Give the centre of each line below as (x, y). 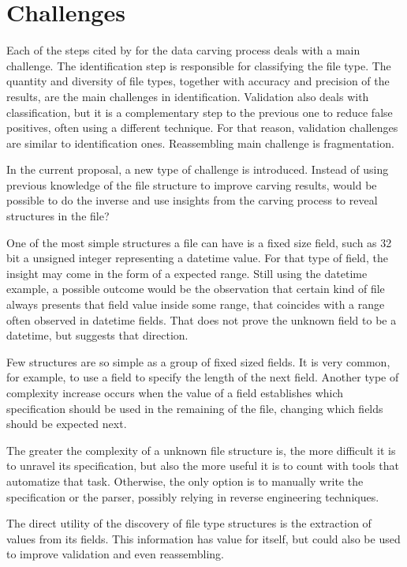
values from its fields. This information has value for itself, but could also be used (203, 538)
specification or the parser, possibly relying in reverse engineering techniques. (193, 496)
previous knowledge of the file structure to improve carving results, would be (192, 184)
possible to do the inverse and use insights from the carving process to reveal (192, 200)
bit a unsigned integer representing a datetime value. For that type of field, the (197, 258)
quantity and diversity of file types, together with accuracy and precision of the (198, 81)
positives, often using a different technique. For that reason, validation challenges (202, 128)
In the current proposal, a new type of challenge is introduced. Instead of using (198, 169)
